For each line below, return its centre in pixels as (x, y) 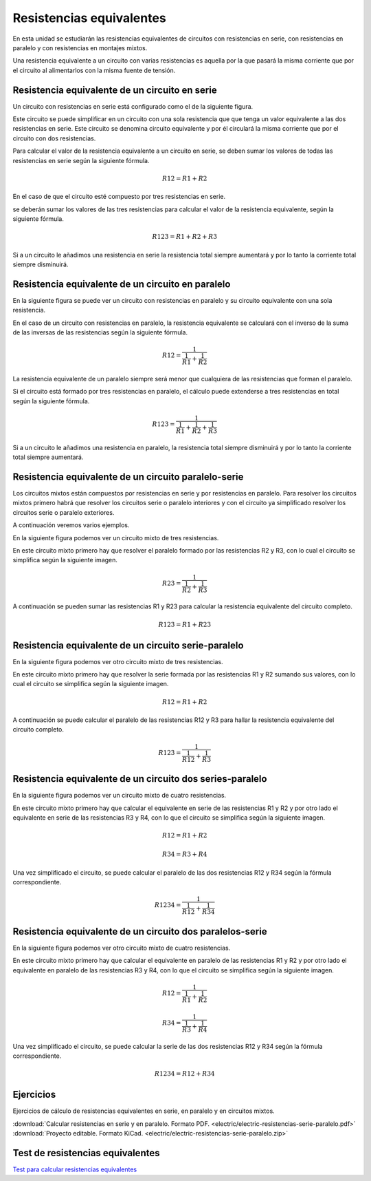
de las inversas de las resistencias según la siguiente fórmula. (100, 332)
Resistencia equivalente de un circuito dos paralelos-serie (140, 932)
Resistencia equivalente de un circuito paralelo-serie (128, 477)
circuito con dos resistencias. (54, 138)
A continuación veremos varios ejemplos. (71, 525)
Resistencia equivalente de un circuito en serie (115, 90)
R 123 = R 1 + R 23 (185, 624)
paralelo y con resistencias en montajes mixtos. (80, 47)
